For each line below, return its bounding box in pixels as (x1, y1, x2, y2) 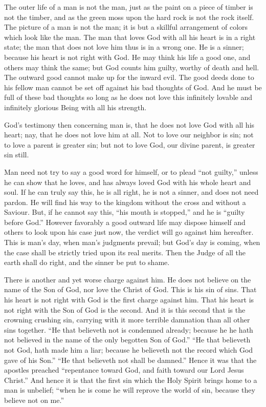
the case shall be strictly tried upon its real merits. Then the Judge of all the (4, 247, 246, 257)
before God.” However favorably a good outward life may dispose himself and (4, 216, 246, 227)
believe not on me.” (4, 394, 64, 405)
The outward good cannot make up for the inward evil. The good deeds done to (4, 72, 254, 83)
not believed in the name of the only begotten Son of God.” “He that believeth (4, 334, 251, 345)
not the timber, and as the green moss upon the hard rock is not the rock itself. (4, 11, 254, 22)
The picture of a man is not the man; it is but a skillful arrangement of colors (4, 22, 248, 32)
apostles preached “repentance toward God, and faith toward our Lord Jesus (4, 364, 244, 375)
